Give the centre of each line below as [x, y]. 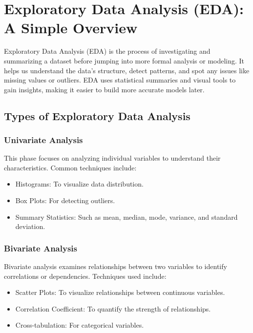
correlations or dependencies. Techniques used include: [85, 276]
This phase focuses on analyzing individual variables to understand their [112, 158]
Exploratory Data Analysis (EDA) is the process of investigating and [107, 51]
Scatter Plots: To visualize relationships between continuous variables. [120, 292]
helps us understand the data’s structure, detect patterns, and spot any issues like [127, 70]
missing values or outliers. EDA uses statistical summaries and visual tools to [120, 80]
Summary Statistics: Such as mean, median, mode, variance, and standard [126, 217]
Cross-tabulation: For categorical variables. [80, 325]
